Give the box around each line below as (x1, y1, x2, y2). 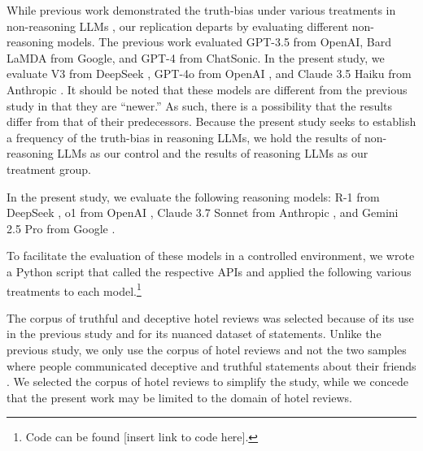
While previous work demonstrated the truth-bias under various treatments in (7, 2, 396, 18)
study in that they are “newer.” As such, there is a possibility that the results (7, 97, 393, 114)
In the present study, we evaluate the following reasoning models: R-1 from (7, 188, 380, 205)
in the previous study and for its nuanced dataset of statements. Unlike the (7, 325, 382, 342)
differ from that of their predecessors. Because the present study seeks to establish (7, 113, 416, 130)
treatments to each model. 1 (7, 280, 142, 299)
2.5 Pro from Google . (7, 219, 116, 236)
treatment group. (7, 160, 91, 177)
